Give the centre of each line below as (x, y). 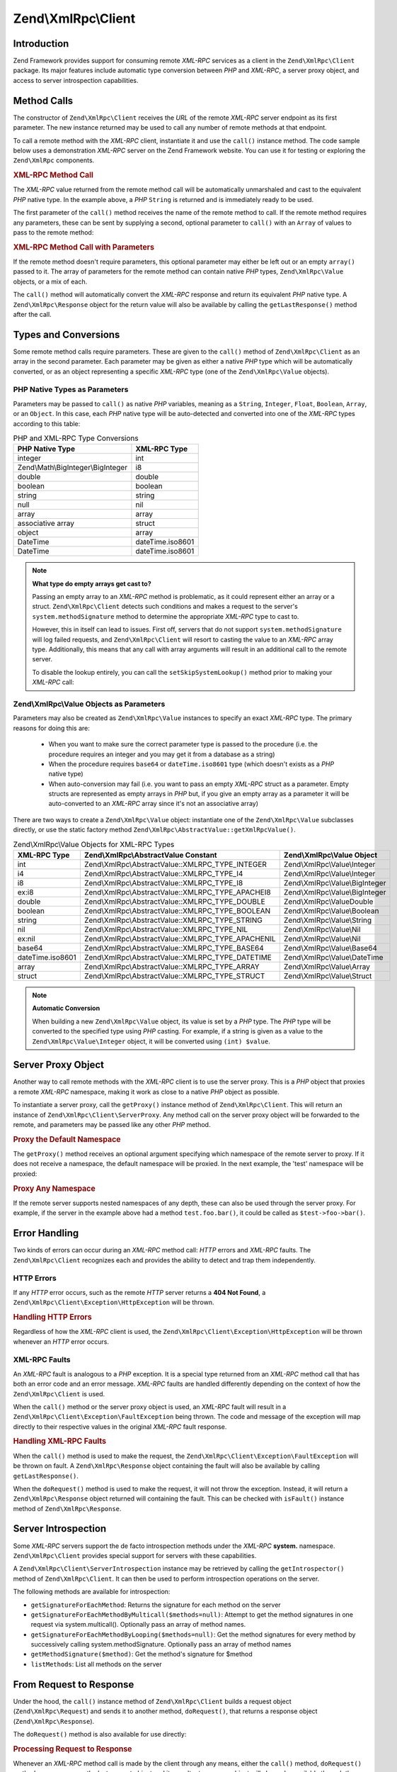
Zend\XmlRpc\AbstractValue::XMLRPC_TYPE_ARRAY (172, 967)
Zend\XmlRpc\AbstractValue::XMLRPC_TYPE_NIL (166, 930)
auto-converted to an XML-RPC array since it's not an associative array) (153, 804)
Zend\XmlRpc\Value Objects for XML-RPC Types (94, 844)
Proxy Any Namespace (54, 1189)
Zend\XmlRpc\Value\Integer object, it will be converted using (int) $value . (151, 1041)
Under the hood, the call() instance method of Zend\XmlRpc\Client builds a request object (152, 1701)
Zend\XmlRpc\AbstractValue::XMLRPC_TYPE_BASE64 (174, 948)
